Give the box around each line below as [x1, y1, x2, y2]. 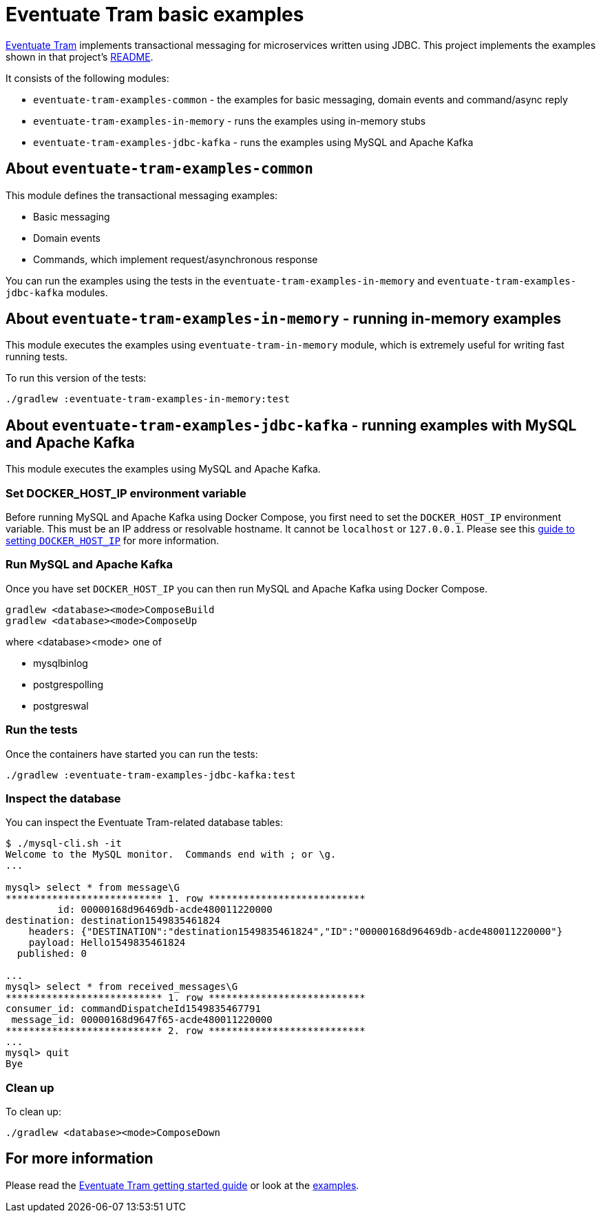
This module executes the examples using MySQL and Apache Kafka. [6, 463, 321, 475]
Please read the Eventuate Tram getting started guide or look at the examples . [6, 1179, 359, 1191]
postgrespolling [33, 678, 103, 690]
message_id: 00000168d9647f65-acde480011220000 [11, 1014, 273, 1026]
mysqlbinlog [33, 657, 88, 669]
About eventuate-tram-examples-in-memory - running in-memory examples [6, 310, 561, 328]
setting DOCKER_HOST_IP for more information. [6, 535, 220, 547]
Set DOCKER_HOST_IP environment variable [6, 486, 246, 500]
